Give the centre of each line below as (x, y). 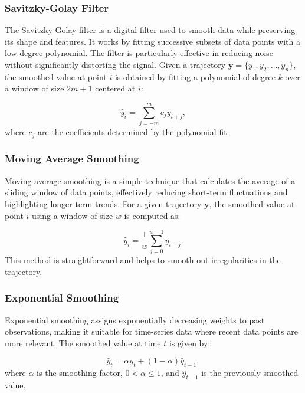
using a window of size (73, 215)
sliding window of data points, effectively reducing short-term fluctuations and (146, 192)
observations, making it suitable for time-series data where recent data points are (151, 331)
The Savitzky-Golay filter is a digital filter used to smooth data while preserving (150, 30)
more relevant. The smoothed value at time (83, 343)
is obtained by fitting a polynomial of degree (195, 76)
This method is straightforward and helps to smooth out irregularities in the (143, 260)
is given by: (190, 343)
